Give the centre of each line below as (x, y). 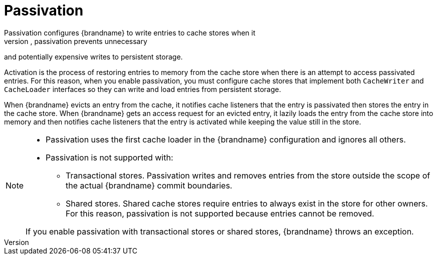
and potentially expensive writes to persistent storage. (93, 56)
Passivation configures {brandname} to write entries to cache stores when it (130, 32)
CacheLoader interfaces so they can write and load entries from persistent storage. (143, 89)
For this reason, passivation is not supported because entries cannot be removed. (220, 213)
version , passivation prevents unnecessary (76, 41)
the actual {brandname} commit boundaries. (149, 185)
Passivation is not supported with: (110, 157)
